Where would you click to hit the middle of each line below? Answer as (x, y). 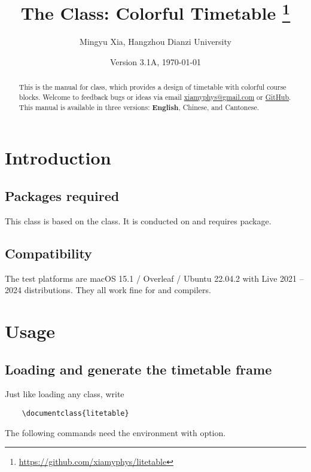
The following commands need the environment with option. (115, 432)
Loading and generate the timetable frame (138, 369)
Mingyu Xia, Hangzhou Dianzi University (155, 42)
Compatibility (48, 253)
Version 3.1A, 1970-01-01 (155, 62)
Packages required (62, 195)
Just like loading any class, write (65, 394)
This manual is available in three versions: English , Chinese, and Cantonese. (139, 107)
